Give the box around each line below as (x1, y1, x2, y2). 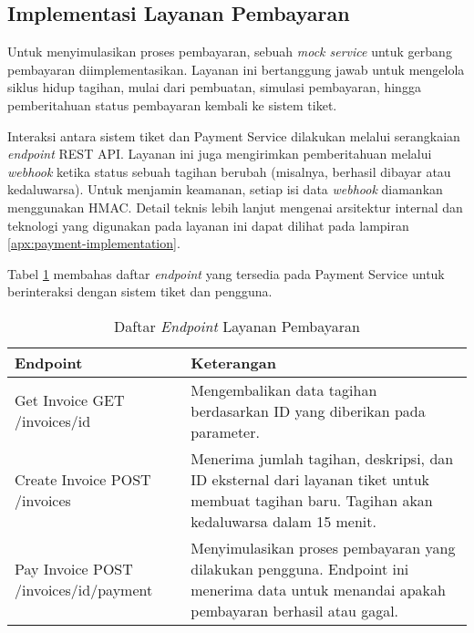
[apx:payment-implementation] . (7, 233, 180, 253)
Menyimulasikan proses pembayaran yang (191, 536, 456, 558)
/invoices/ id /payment (15, 578, 153, 600)
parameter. (191, 420, 260, 442)
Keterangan (191, 351, 276, 373)
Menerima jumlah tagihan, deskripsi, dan (191, 447, 454, 469)
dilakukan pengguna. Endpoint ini (191, 557, 409, 579)
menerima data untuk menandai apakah (191, 578, 446, 600)
